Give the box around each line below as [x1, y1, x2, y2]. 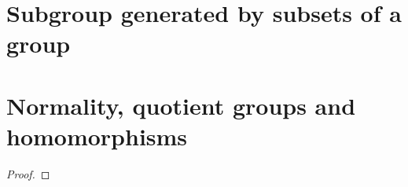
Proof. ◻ [6, 165, 50, 181]
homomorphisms [6, 119, 188, 152]
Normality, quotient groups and [6, 89, 356, 121]
